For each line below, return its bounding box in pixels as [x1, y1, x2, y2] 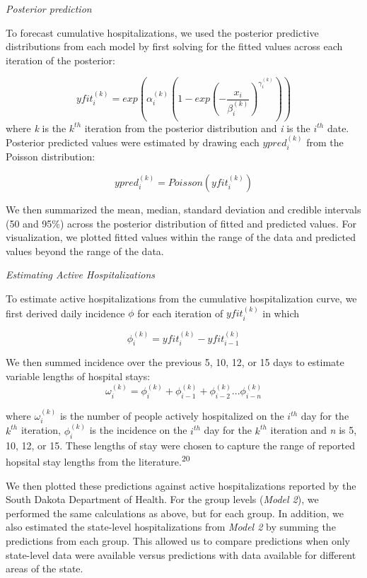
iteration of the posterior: [6, 52, 115, 67]
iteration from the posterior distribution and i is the [84, 120, 310, 135]
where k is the [6, 120, 66, 135]
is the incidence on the [89, 423, 187, 437]
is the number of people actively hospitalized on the [59, 408, 284, 423]
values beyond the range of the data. [6, 243, 164, 258]
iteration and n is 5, [270, 423, 357, 437]
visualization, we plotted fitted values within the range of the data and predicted [6, 230, 356, 244]
